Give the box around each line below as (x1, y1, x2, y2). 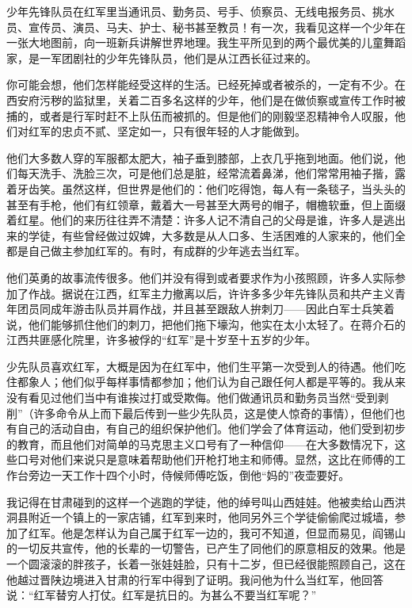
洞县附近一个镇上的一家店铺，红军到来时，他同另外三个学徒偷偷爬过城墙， (6, 509, 395, 526)
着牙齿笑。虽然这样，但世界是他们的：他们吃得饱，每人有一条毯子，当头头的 (6, 180, 406, 197)
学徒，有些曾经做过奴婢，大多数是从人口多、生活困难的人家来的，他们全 (28, 227, 406, 243)
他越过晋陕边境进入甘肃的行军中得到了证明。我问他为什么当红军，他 (6, 571, 361, 587)
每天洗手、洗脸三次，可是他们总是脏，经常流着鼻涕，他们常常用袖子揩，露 (17, 165, 406, 182)
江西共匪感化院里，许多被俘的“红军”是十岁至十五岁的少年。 (6, 331, 317, 348)
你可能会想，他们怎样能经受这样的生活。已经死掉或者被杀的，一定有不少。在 (6, 76, 406, 93)
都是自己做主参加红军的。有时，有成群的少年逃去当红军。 (6, 243, 306, 259)
